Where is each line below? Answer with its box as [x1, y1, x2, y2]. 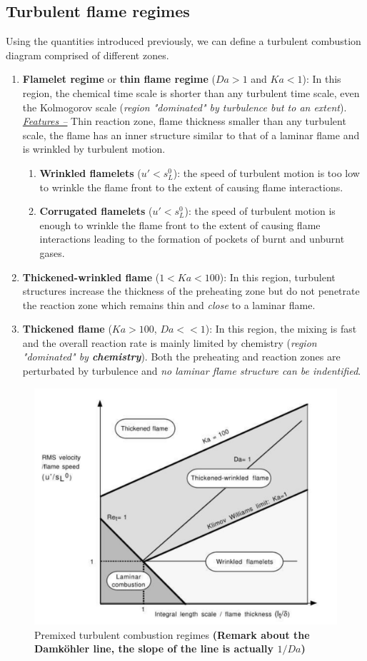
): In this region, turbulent [219, 269, 336, 284]
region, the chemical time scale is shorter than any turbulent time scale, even [22, 85, 360, 100]
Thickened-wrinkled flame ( [22, 269, 160, 284]
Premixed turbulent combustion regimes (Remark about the [34, 627, 310, 642]
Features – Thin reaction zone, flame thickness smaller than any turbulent [22, 113, 346, 128]
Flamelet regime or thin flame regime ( [22, 71, 216, 86]
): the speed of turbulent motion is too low [173, 165, 360, 180]
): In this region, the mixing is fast [205, 321, 357, 336]
